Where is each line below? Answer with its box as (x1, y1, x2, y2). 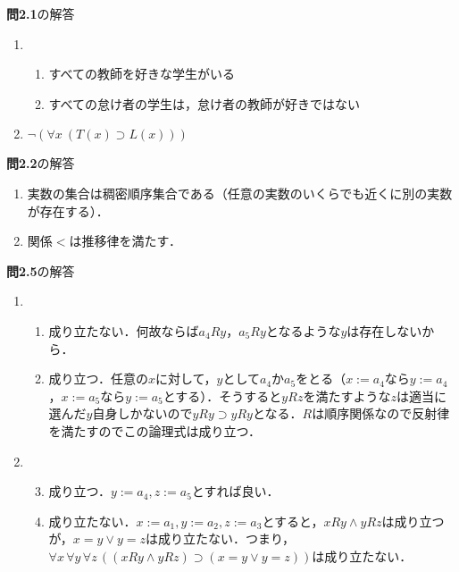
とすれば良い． (191, 482, 280, 500)
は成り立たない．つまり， (145, 529, 295, 548)
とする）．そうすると (163, 386, 282, 405)
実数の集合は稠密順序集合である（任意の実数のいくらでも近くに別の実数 (27, 183, 453, 202)
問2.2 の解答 (6, 154, 75, 172)
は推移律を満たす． (69, 231, 181, 250)
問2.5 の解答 (6, 261, 75, 280)
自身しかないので (92, 404, 193, 423)
